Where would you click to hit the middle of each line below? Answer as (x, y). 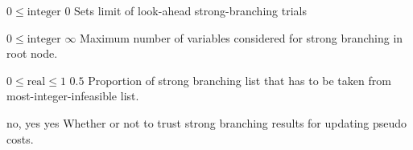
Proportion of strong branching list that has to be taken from (240, 80)
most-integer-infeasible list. (73, 96)
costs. (20, 138)
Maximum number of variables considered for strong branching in (242, 37)
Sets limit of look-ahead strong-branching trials (190, 10)
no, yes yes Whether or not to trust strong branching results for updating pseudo (207, 122)
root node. (32, 53)
